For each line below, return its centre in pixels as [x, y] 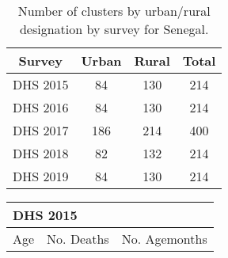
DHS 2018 [41, 153]
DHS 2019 [41, 176]
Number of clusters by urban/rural [114, 11]
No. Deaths [78, 239]
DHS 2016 [41, 107]
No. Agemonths [164, 239]
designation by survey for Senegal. [114, 29]
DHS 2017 [41, 130]
